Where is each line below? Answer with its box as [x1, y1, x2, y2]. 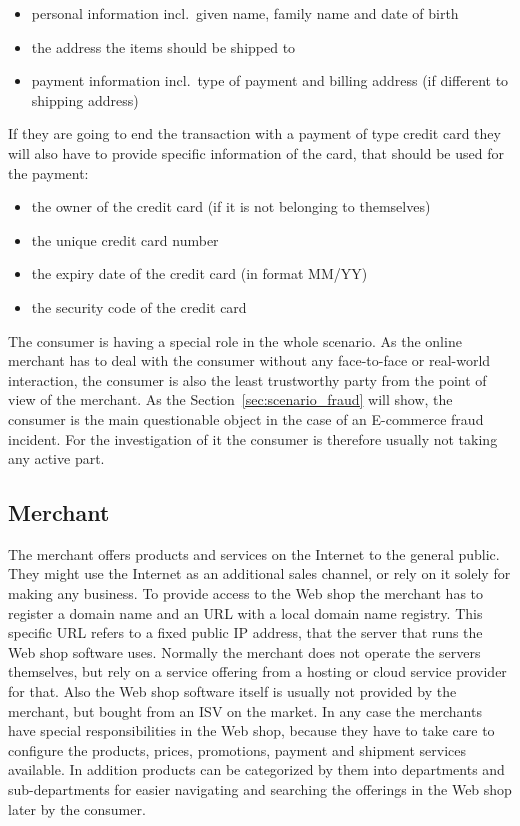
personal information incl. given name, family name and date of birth [31, 3, 459, 23]
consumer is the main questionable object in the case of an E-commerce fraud [8, 408, 484, 429]
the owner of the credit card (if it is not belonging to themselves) [31, 196, 431, 217]
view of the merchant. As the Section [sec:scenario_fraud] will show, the [8, 389, 453, 410]
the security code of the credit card [31, 296, 247, 317]
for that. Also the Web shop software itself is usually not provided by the [8, 681, 457, 702]
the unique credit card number [31, 229, 219, 250]
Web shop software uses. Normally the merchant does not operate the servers [8, 641, 481, 662]
